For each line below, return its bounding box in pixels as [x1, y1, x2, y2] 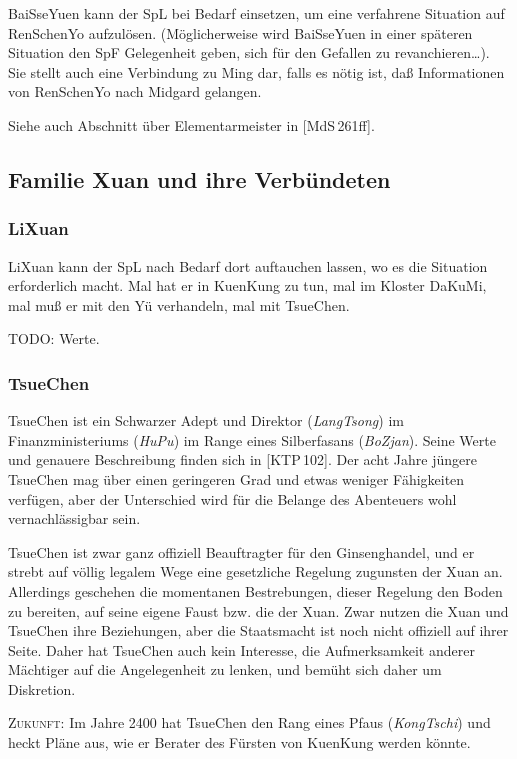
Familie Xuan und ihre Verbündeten [8, 163, 391, 194]
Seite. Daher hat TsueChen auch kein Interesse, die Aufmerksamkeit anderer [8, 639, 475, 660]
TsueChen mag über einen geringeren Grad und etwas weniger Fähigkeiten [8, 468, 465, 489]
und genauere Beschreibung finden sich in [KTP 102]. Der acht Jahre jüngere [8, 449, 477, 470]
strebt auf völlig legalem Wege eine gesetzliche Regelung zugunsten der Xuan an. [8, 561, 503, 582]
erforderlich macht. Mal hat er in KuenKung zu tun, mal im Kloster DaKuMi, [8, 275, 487, 296]
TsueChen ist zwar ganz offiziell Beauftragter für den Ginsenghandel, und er [8, 541, 475, 562]
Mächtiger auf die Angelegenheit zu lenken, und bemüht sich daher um [8, 659, 442, 680]
